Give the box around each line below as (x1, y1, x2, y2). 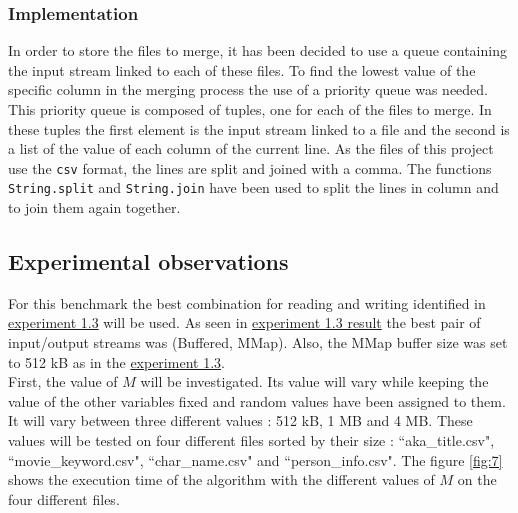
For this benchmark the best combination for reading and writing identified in (8, 292, 486, 313)
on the (457, 469, 497, 490)
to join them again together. (8, 197, 181, 218)
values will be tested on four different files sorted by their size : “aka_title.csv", (8, 430, 495, 451)
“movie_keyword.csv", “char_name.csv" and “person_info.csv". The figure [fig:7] (8, 449, 503, 470)
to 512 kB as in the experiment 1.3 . (8, 351, 225, 372)
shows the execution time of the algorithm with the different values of (8, 469, 435, 490)
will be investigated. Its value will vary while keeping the (140, 371, 489, 392)
